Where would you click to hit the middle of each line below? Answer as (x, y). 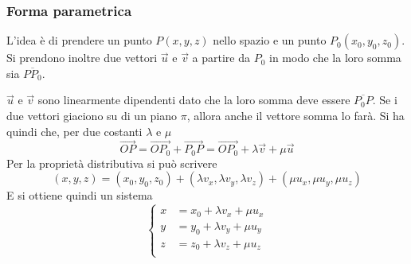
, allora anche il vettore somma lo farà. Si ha (296, 115)
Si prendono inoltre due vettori (82, 58)
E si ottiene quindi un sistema (80, 195)
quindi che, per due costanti (74, 131)
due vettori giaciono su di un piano (92, 115)
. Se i (385, 100)
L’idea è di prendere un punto (79, 40)
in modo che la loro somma (335, 58)
